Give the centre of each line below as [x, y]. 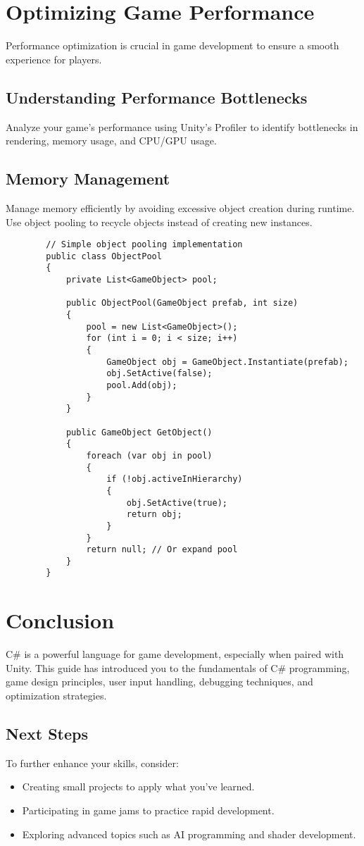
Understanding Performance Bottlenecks [157, 97]
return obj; [154, 515]
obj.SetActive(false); [159, 374]
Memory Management [88, 179]
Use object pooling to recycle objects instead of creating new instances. [159, 222]
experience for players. [54, 59]
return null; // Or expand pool [162, 550]
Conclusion [60, 620]
